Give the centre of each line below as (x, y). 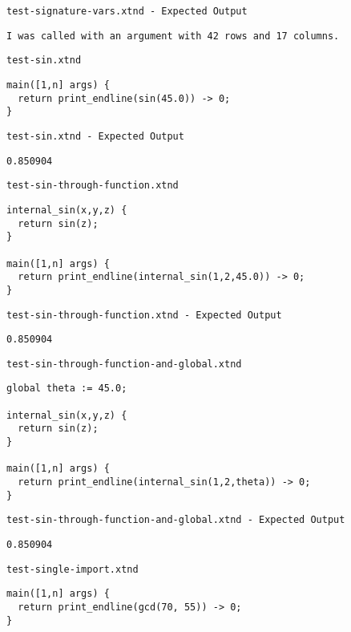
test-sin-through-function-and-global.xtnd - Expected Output (176, 520)
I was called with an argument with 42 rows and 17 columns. (173, 36)
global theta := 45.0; (67, 389)
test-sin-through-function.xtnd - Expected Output (144, 315)
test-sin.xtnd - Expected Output (95, 136)
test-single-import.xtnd (73, 569)
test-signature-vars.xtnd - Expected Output (127, 11)
